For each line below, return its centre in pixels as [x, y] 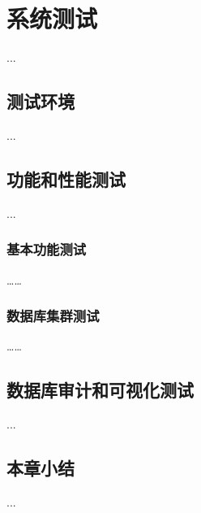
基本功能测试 [47, 249]
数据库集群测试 [53, 316]
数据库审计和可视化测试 [100, 390]
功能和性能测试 [66, 178]
